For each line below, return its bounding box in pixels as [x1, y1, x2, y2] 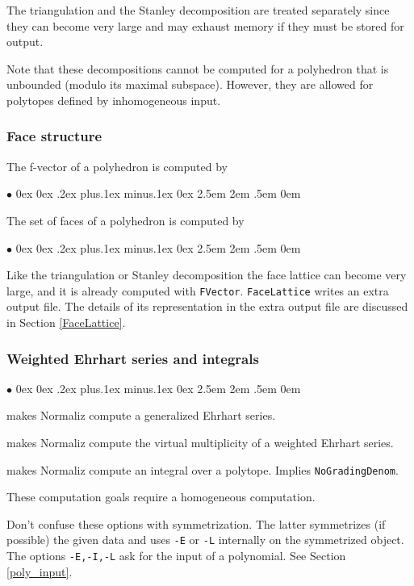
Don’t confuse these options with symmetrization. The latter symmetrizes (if [6, 515, 386, 532]
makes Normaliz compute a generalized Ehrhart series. [6, 407, 276, 424]
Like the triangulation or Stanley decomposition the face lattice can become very [6, 266, 407, 283]
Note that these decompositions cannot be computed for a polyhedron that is [6, 60, 389, 77]
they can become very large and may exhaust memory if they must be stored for [6, 17, 404, 34]
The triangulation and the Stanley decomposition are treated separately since [6, 2, 390, 18]
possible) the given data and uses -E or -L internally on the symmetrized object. [6, 531, 404, 548]
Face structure [6, 126, 102, 146]
